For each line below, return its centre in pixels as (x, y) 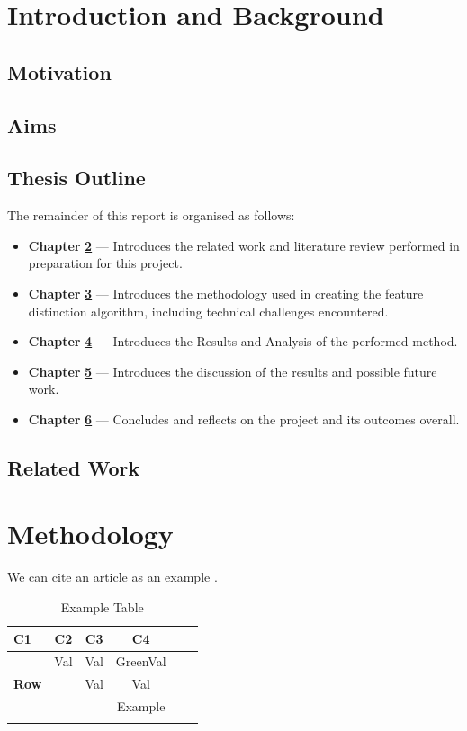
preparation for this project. (105, 263)
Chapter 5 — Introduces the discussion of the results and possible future (233, 371)
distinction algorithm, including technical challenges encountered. (208, 311)
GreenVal (141, 661)
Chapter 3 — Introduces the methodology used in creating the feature (226, 293)
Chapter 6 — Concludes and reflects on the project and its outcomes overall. (244, 419)
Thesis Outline (76, 178)
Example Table (102, 606)
